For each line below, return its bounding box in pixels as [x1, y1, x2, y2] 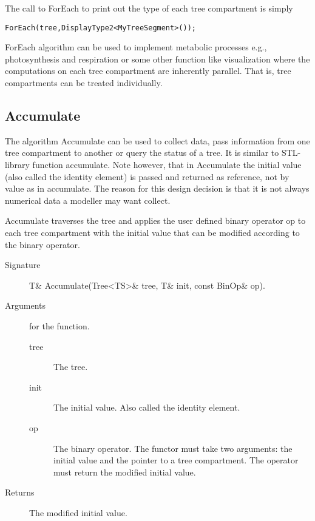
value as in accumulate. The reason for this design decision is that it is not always [5, 182, 310, 195]
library [5, 158, 30, 171]
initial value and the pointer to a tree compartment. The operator [53, 454, 299, 466]
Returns [5, 486, 35, 499]
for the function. [29, 319, 90, 332]
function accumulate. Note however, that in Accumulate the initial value [32, 158, 302, 171]
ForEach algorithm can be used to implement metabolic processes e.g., [5, 41, 267, 53]
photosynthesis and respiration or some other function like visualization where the [5, 52, 310, 65]
